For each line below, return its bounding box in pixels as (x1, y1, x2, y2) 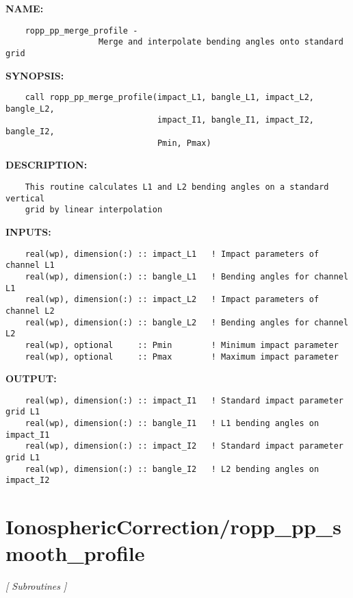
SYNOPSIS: (5, 68, 64, 82)
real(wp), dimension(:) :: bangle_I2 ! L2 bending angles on (25, 464, 319, 474)
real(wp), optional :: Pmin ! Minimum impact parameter (25, 340, 339, 350)
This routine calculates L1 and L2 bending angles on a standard (25, 182, 329, 192)
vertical (5, 193, 45, 203)
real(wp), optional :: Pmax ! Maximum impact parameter (25, 351, 339, 362)
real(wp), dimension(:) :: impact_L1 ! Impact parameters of (25, 249, 319, 259)
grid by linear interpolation (25, 205, 163, 215)
